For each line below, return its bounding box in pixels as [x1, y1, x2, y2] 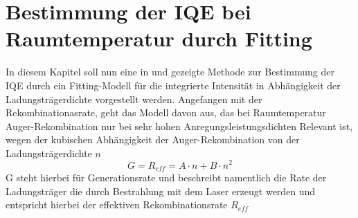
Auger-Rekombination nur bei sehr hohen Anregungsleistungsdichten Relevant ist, [6, 118, 353, 133]
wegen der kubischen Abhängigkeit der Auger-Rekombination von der [6, 132, 300, 147]
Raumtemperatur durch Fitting [6, 24, 312, 53]
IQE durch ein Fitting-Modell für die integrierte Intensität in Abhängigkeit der [6, 78, 341, 92]
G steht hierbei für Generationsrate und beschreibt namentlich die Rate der [6, 170, 327, 184]
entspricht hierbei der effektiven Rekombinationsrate [6, 197, 228, 212]
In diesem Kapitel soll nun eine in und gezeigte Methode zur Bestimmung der [6, 64, 334, 79]
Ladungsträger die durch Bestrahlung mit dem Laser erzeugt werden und [6, 183, 316, 198]
